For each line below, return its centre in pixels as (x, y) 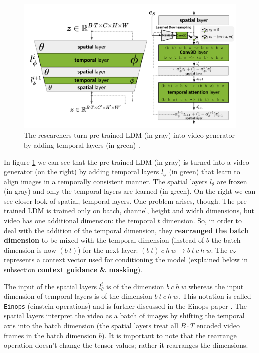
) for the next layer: (108, 250)
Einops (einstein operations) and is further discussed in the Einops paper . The (126, 305)
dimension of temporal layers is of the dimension (78, 296)
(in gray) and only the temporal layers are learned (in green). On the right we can (130, 191)
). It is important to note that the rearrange (169, 335)
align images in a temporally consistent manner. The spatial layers (106, 181)
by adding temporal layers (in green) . (82, 145)
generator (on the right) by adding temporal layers (82, 171)
